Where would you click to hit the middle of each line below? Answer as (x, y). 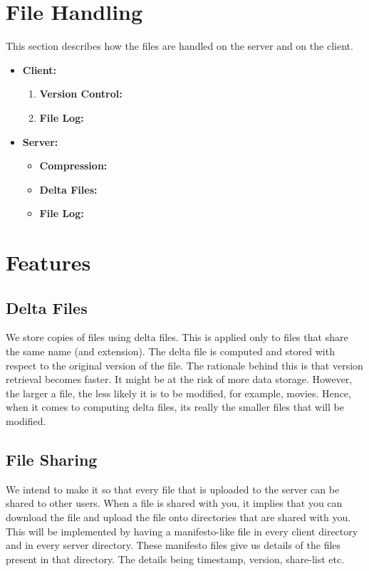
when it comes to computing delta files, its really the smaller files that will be (175, 407)
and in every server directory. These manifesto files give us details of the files (173, 545)
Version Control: (81, 94)
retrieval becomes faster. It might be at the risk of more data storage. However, (179, 379)
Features (48, 262)
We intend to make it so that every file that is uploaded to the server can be (173, 489)
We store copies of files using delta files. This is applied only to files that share (177, 337)
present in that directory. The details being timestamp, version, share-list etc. (175, 559)
